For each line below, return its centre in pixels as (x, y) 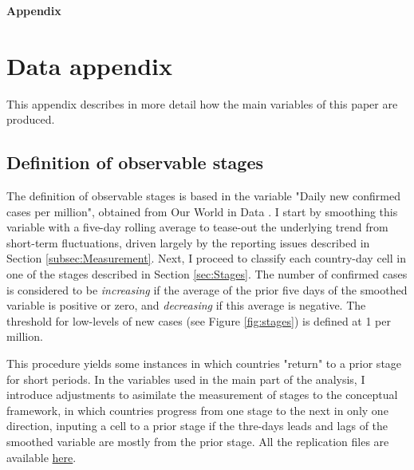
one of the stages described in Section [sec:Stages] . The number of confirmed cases (207, 274)
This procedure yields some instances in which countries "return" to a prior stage (204, 363)
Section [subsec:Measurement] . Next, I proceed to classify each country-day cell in (206, 258)
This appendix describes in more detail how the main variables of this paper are (202, 103)
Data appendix (90, 65)
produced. (31, 119)
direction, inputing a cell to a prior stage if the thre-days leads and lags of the (197, 426)
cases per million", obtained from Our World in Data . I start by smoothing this (202, 211)
